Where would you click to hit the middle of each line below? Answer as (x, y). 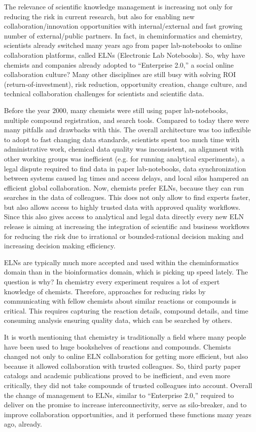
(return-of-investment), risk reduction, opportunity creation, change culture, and (126, 84)
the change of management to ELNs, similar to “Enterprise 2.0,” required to (119, 395)
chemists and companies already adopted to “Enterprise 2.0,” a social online (119, 64)
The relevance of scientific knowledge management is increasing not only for (118, 6)
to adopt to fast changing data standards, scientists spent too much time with (122, 139)
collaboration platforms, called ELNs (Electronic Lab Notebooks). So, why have (125, 55)
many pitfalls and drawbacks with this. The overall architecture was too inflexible (128, 130)
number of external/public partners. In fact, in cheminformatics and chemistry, (123, 35)
